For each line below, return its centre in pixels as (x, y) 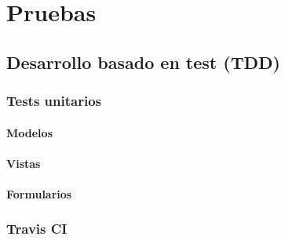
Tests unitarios (54, 101)
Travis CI (37, 229)
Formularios (39, 193)
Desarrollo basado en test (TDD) (143, 62)
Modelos (29, 132)
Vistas (24, 163)
